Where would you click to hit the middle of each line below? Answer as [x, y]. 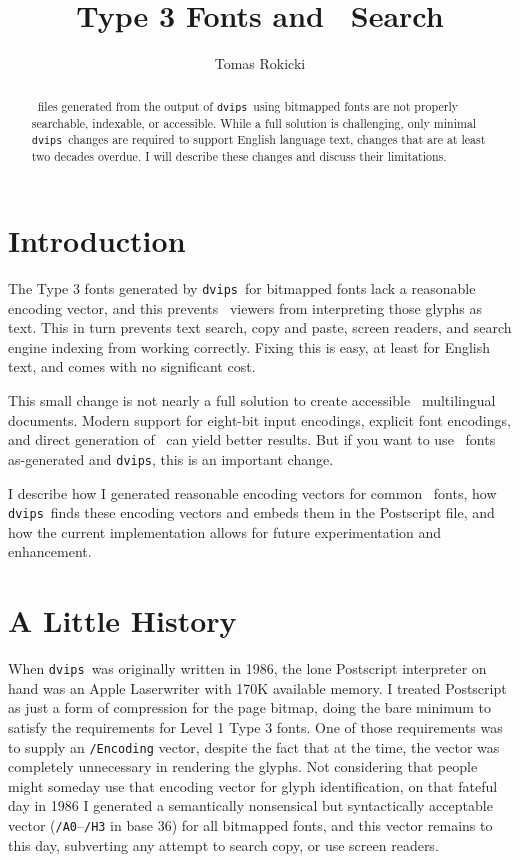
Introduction [97, 240]
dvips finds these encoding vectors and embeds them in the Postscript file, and [251, 512]
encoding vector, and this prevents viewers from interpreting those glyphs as [245, 307]
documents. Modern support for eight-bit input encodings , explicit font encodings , [259, 419]
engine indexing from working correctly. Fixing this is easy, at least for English [249, 346]
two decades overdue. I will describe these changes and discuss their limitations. [239, 156]
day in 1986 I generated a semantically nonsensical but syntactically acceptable [250, 805]
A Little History [122, 620]
